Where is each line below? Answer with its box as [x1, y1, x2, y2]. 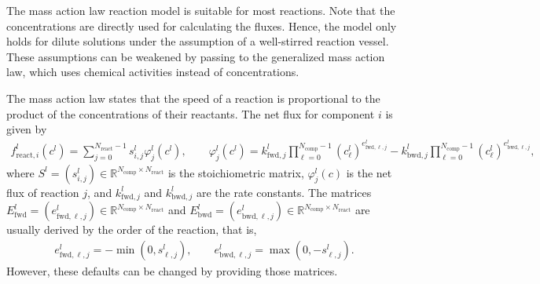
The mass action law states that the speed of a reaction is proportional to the [6, 89, 380, 106]
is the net [346, 164, 392, 180]
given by [6, 121, 47, 137]
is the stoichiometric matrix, [167, 164, 304, 180]
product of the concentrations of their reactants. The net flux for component [6, 105, 375, 122]
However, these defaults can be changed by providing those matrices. [6, 262, 338, 279]
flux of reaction [6, 184, 79, 200]
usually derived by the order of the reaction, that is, [6, 221, 257, 238]
